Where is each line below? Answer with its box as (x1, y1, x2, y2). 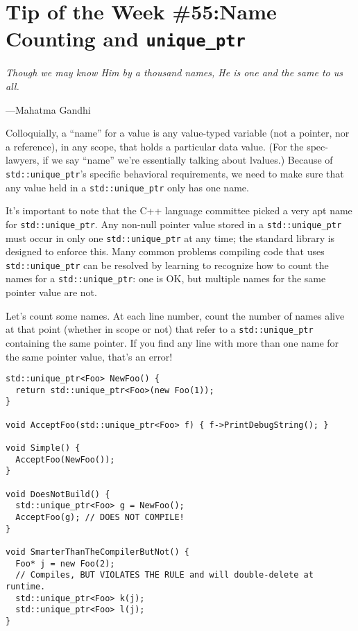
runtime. (6, 581, 46, 591)
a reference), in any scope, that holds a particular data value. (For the (6, 139, 304, 153)
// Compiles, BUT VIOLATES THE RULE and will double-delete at (15, 570, 314, 580)
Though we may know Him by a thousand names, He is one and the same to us (6, 65, 343, 80)
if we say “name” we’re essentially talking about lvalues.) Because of (42, 153, 333, 167)
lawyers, (6, 153, 40, 167)
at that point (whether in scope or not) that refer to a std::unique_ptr (6, 322, 314, 336)
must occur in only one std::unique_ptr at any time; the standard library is (6, 230, 335, 245)
